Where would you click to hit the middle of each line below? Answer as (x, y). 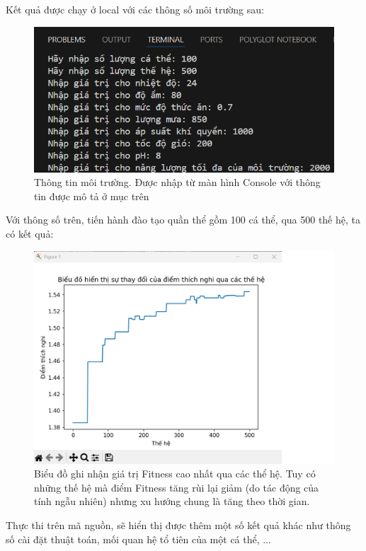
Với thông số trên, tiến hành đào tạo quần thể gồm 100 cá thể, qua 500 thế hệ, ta (183, 220)
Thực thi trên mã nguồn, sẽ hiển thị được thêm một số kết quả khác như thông (178, 525)
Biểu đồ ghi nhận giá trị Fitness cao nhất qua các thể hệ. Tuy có (175, 474)
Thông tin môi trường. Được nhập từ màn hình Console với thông (177, 182)
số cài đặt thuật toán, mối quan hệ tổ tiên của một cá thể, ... (138, 539)
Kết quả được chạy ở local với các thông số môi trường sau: (135, 9)
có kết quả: (30, 234)
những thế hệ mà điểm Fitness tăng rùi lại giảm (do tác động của (177, 487)
